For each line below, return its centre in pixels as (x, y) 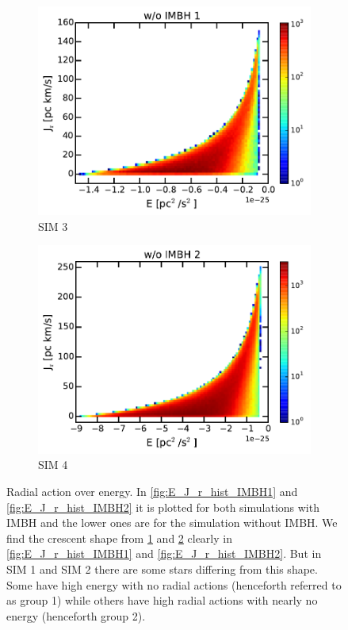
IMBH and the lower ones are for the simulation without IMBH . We (172, 522)
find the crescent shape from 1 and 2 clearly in (119, 538)
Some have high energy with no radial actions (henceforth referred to (174, 584)
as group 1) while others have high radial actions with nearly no (162, 600)
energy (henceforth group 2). (76, 615)
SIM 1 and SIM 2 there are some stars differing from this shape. (162, 569)
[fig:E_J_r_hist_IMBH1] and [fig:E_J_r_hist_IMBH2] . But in (164, 553)
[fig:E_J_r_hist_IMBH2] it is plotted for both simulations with (163, 507)
